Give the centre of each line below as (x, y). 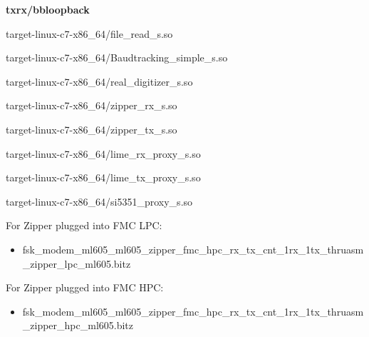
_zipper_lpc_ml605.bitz (77, 263)
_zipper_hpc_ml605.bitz (78, 325)
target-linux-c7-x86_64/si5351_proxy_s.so (99, 201)
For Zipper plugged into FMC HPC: (85, 287)
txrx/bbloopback (48, 9)
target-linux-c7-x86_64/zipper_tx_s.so (92, 129)
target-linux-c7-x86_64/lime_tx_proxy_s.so (103, 177)
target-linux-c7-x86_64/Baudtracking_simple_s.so (117, 57)
